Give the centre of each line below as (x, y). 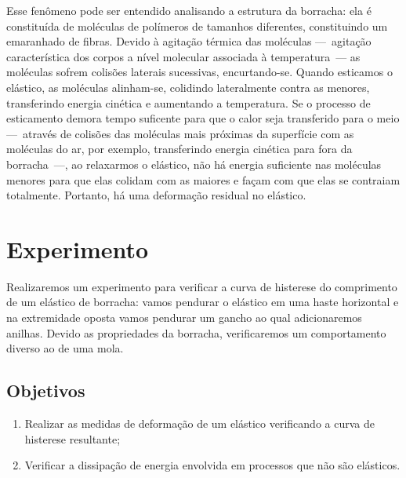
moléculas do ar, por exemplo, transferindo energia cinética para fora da (179, 149)
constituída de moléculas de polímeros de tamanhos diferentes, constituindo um (197, 26)
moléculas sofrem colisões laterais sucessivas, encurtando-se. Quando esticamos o (199, 72)
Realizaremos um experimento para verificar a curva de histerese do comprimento (202, 286)
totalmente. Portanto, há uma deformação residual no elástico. (156, 195)
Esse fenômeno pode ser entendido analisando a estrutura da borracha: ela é (189, 10)
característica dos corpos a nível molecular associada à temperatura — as (183, 56)
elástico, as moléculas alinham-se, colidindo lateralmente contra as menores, (188, 87)
